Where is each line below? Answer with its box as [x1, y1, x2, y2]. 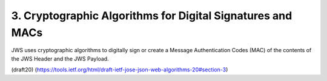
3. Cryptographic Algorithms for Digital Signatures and [11, 9, 292, 22]
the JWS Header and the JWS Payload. [11, 55, 109, 62]
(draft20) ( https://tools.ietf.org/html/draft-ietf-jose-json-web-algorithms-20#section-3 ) [11, 66, 228, 73]
